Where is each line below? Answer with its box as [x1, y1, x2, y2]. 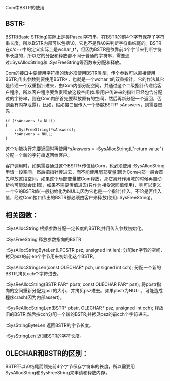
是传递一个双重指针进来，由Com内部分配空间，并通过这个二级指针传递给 [5, 82, 157, 89]
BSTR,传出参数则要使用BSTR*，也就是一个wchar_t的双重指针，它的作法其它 [5, 76, 164, 82]
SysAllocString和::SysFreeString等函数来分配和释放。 [12, 59, 124, 65]
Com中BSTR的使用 [5, 5, 45, 10]
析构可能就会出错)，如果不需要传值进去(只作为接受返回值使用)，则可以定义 [5, 182, 161, 188]
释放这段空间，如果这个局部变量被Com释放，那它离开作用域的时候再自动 [9, 175, 162, 182]
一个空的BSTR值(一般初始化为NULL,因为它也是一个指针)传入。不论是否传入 [5, 188, 162, 194]
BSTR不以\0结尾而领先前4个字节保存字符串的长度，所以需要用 [5, 363, 135, 370]
